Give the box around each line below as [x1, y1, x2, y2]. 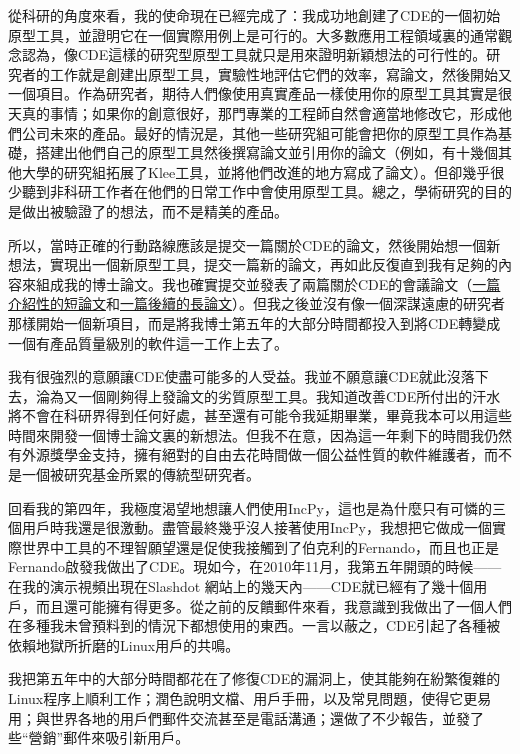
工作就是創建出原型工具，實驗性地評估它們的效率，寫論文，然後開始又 [49, 63, 512, 84]
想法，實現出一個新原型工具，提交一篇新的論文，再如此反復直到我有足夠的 [8, 254, 498, 275]
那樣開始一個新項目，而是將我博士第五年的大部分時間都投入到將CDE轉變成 [8, 312, 501, 333]
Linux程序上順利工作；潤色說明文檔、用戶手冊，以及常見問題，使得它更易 [8, 688, 492, 708]
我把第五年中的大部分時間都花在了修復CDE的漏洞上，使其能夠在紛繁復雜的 [8, 668, 501, 689]
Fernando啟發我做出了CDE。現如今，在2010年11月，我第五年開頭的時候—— [8, 556, 502, 577]
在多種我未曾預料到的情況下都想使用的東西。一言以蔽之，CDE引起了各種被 [8, 615, 501, 636]
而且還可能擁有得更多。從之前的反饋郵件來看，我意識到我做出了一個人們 [35, 595, 512, 616]
